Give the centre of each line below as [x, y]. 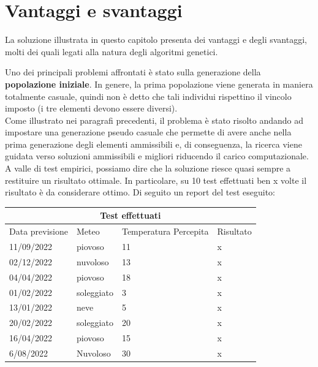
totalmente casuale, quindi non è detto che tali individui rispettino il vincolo [148, 96]
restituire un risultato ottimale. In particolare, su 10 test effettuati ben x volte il [156, 180]
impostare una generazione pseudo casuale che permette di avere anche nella [148, 132]
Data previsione [39, 231]
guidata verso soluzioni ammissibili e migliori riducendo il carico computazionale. [157, 156]
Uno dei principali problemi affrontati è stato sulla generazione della [133, 72]
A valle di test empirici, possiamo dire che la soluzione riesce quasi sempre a [148, 168]
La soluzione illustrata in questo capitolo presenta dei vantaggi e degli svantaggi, [156, 40]
